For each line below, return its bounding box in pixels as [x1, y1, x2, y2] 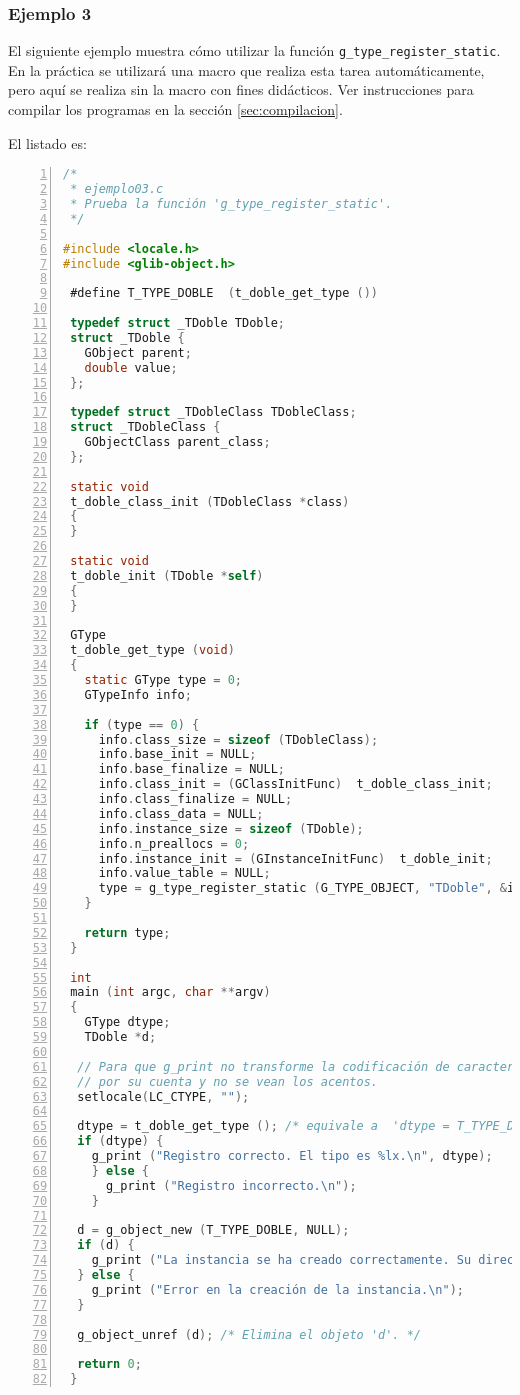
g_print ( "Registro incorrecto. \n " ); [105, 1178, 357, 1193]
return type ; [84, 925, 171, 940]
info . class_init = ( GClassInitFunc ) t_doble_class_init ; [98, 777, 493, 792]
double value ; [84, 360, 178, 375]
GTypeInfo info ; [84, 687, 192, 702]
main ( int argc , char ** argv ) [70, 985, 271, 1000]
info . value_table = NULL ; [98, 866, 271, 881]
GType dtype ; [84, 1015, 171, 1030]
